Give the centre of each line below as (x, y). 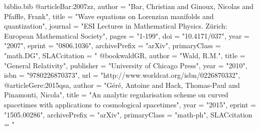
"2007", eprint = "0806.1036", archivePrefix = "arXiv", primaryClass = (112, 45)
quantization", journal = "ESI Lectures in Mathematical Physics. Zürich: (116, 26)
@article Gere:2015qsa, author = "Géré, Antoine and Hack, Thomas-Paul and (122, 85)
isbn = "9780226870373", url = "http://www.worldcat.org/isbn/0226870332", (122, 75)
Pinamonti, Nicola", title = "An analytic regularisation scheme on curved (116, 95)
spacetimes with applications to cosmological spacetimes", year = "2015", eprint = (130, 104)
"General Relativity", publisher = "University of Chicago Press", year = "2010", (126, 65)
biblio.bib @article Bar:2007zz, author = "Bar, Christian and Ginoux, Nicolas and (129, 6)
